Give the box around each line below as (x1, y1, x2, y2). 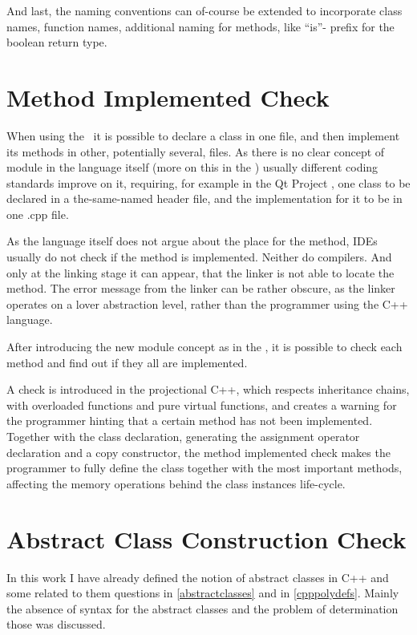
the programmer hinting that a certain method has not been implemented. (6, 412, 373, 429)
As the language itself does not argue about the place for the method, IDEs (6, 233, 378, 249)
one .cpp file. (6, 205, 69, 222)
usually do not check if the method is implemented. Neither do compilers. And (6, 249, 392, 265)
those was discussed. (6, 616, 106, 633)
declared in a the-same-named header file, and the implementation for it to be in (6, 190, 403, 207)
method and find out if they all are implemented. (6, 354, 248, 370)
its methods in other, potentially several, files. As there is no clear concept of (6, 143, 385, 160)
